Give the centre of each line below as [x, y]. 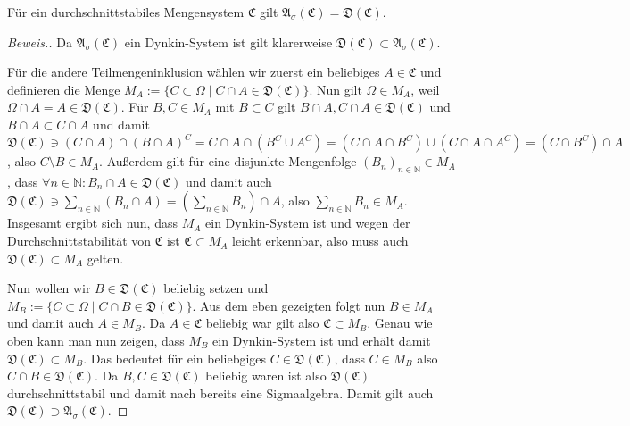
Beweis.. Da [40, 42]
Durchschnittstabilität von [79, 241]
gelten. [105, 258]
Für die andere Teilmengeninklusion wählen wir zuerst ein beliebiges [194, 72]
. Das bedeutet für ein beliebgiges [175, 358]
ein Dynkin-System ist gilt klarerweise [228, 42]
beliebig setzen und [216, 288]
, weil [425, 89]
